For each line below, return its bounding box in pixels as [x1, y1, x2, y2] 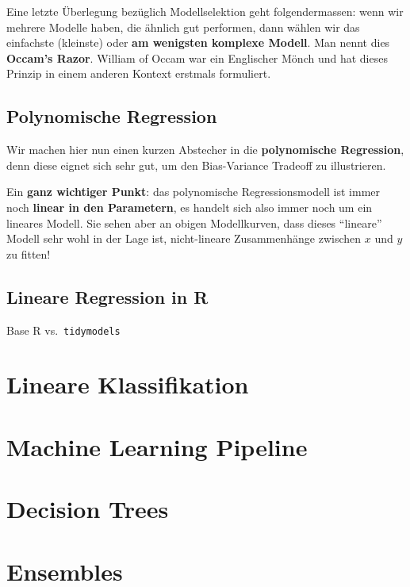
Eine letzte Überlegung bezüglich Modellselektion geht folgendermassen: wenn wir [6, 3, 404, 19]
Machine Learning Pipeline [6, 430, 308, 462]
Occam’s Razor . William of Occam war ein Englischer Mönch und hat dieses [6, 49, 388, 66]
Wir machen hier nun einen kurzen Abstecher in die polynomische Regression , [6, 141, 404, 158]
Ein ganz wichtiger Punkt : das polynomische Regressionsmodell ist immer [6, 183, 381, 200]
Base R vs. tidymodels [6, 321, 121, 338]
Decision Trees [6, 493, 169, 525]
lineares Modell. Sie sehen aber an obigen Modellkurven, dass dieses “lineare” [6, 214, 382, 231]
